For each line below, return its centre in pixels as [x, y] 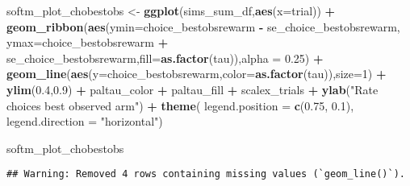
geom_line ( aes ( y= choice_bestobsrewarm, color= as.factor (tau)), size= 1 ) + [197, 74]
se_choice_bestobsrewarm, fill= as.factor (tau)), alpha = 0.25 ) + [165, 58]
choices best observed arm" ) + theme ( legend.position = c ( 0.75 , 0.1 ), [180, 105]
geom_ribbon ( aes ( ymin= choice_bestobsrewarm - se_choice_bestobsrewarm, [203, 26]
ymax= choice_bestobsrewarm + [88, 42]
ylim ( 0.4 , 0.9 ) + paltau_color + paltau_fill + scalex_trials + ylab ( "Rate [192, 89]
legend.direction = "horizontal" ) [85, 121]
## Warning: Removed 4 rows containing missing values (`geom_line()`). [206, 174]
